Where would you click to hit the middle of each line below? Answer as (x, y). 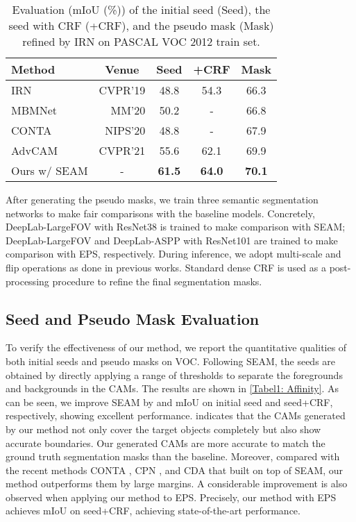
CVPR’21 (122, 150)
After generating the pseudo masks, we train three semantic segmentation (162, 199)
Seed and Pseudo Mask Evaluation (133, 318)
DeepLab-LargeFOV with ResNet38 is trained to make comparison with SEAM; (176, 227)
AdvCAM (35, 150)
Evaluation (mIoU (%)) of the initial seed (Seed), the (141, 9)
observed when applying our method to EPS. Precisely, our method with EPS (171, 497)
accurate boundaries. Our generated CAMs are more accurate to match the (166, 443)
